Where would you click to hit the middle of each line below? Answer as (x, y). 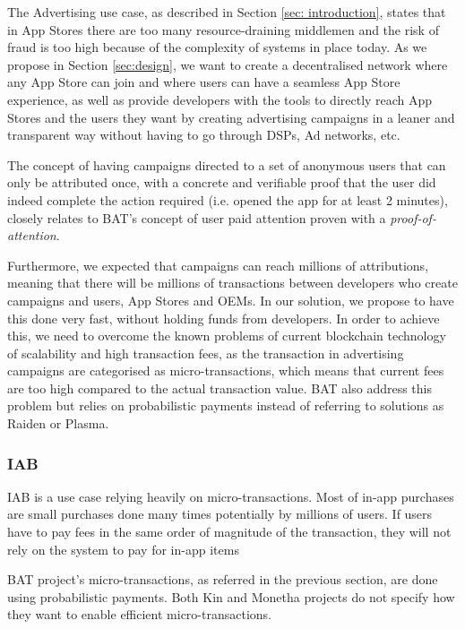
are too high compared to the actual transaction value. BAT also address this (220, 388)
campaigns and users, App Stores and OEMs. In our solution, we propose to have (231, 300)
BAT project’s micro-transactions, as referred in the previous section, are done (223, 579)
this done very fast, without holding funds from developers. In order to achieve (224, 318)
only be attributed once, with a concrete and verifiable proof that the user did (222, 182)
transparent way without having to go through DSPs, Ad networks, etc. (204, 135)
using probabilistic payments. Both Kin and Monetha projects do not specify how (231, 596)
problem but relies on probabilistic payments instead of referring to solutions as (226, 405)
